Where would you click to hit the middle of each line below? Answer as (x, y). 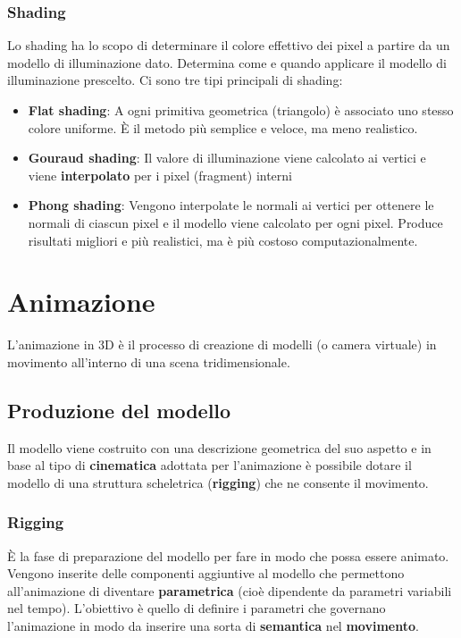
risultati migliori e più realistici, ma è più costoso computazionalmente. (223, 240)
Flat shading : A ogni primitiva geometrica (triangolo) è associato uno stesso (241, 110)
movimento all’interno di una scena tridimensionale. (149, 361)
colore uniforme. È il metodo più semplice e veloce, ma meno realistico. (223, 127)
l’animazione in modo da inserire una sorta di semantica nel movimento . (213, 626)
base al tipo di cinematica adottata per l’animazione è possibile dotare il (210, 465)
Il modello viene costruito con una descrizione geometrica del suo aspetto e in (219, 447)
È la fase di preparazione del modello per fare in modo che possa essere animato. (228, 555)
